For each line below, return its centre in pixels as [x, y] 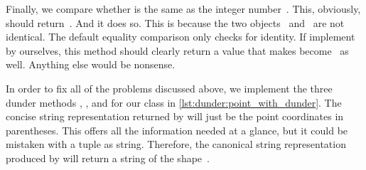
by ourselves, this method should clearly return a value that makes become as [177, 50]
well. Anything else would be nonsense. [91, 64]
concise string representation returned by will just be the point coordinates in [175, 116]
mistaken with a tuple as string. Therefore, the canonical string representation [176, 144]
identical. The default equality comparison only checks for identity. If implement [181, 37]
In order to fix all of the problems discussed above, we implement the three [169, 88]
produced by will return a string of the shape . [108, 158]
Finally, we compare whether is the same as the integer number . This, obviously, [183, 9]
